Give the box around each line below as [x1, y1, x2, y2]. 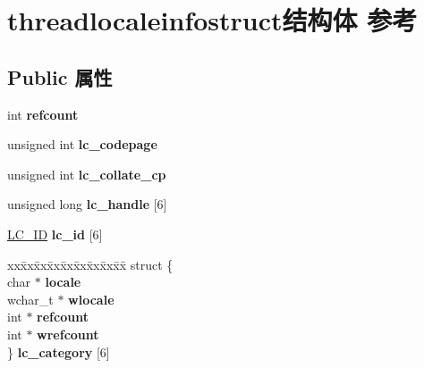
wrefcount [37, 324, 99, 343]
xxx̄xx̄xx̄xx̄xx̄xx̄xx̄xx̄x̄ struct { [7, 255, 174, 273]
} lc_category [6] [7, 342, 110, 361]
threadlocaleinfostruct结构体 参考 [7, 2, 418, 38]
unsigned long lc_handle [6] [7, 195, 167, 213]
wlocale [68, 289, 114, 308]
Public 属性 [7, 63, 113, 90]
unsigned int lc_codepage [7, 135, 157, 154]
